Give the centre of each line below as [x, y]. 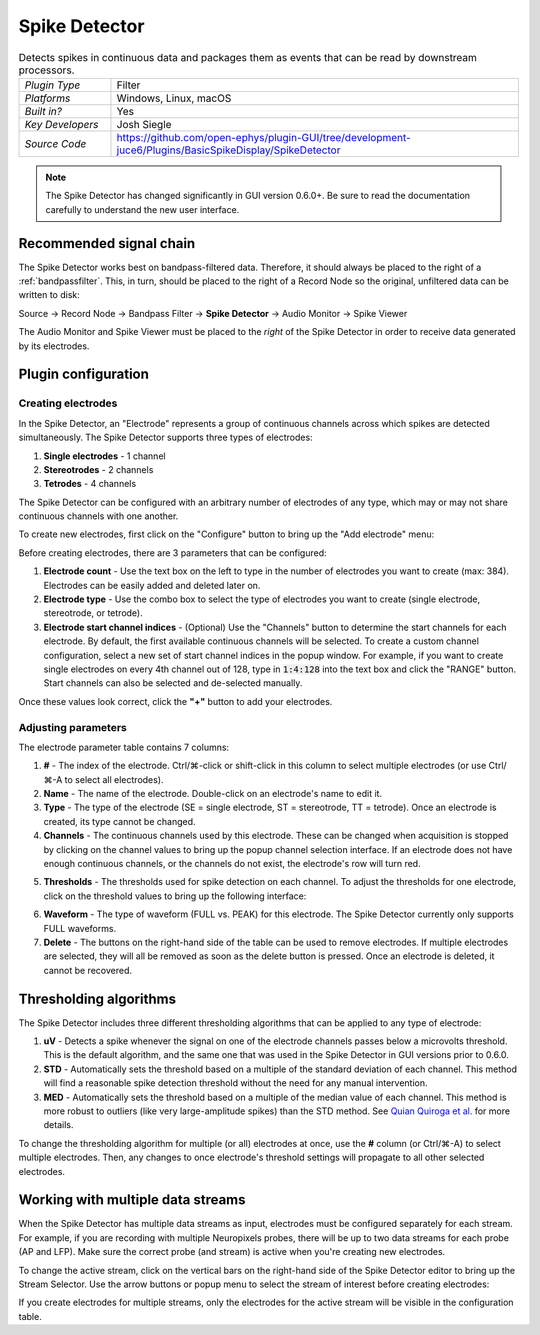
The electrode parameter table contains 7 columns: [124, 747]
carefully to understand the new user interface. [142, 209]
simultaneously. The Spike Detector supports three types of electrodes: [166, 437]
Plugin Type [52, 85]
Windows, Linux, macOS [174, 98]
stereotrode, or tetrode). [93, 613]
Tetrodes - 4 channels [90, 484]
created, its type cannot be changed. [119, 821]
